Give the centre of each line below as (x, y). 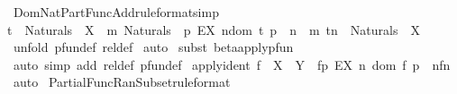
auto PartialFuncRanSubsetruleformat (122, 82)
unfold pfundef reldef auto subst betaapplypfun (153, 47)
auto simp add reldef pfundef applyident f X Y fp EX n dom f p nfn (232, 64)
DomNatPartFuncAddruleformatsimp (116, 12)
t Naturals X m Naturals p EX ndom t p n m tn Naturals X (214, 29)
